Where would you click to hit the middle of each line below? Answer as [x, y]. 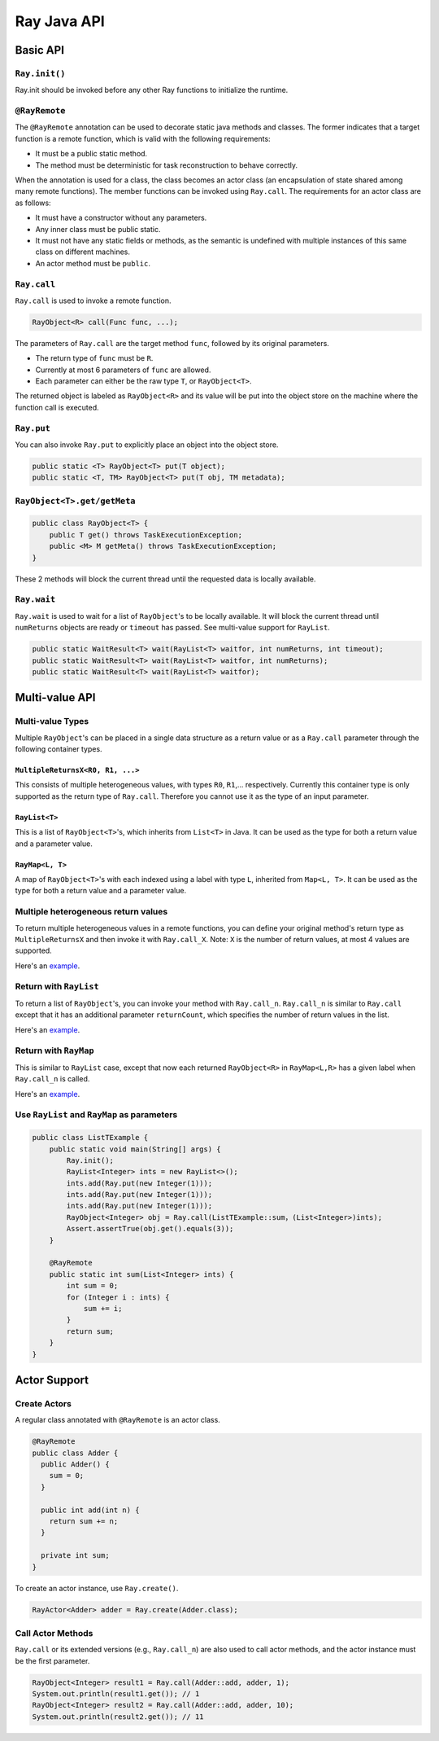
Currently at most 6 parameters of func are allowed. [123, 370]
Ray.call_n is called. [52, 1079]
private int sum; [75, 1556]
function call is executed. [57, 407]
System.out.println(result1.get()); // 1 [116, 1694]
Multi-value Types [52, 721]
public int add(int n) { [90, 1510]
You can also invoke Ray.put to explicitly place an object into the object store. [147, 445]
